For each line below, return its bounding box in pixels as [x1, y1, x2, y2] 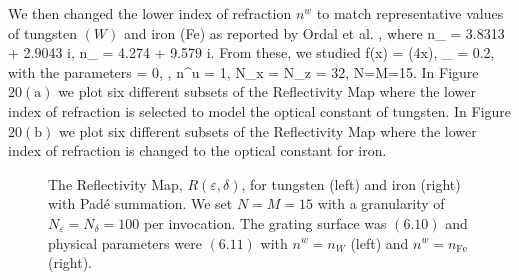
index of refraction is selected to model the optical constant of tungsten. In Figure [8, 100, 512, 121]
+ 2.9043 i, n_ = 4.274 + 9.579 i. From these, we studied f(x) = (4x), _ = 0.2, [8, 42, 495, 63]
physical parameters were [48, 232, 202, 253]
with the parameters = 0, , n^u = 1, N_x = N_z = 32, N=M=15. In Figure [8, 61, 479, 82]
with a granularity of [317, 193, 445, 214]
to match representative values [316, 3, 504, 23]
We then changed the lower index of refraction [8, 3, 292, 23]
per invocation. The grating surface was [143, 212, 387, 233]
